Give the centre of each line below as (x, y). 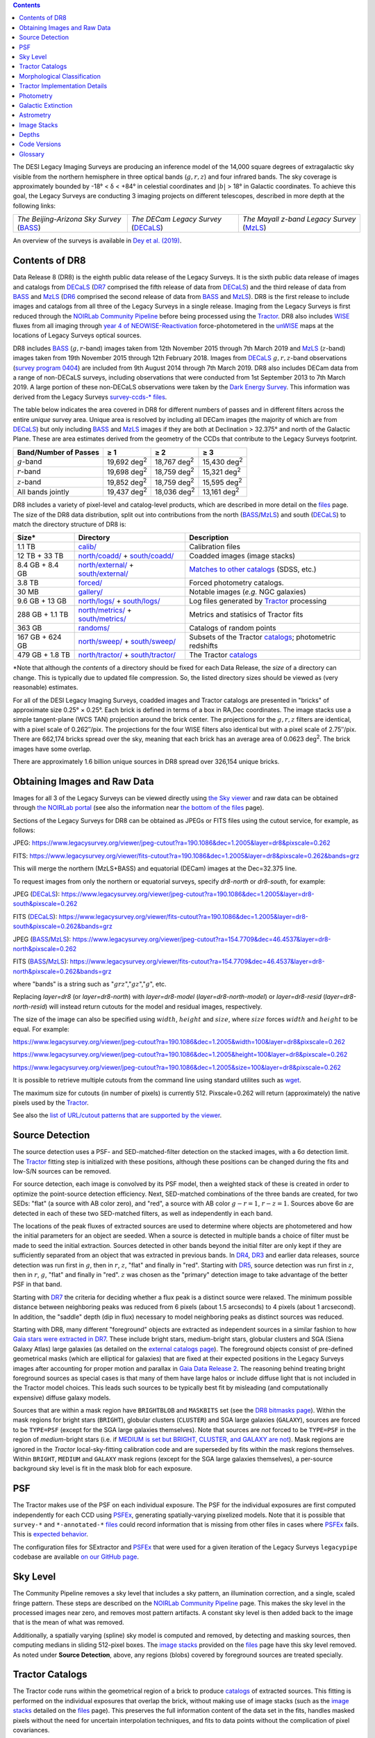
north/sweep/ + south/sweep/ (127, 642)
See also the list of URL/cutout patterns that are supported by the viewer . (117, 1115)
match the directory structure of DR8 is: (69, 524)
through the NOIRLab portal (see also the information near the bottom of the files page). (139, 808)
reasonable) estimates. (45, 688)
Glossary (32, 154)
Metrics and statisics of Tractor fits (246, 615)
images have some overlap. (52, 749)
